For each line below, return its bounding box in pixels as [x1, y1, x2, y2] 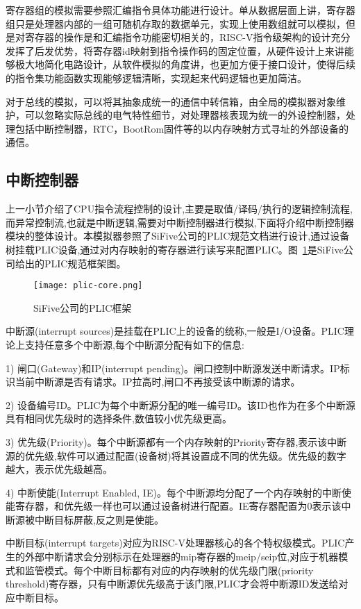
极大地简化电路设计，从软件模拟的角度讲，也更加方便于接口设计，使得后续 [15, 57, 355, 72]
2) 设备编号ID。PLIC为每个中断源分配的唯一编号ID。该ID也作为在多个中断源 [6, 397, 355, 412]
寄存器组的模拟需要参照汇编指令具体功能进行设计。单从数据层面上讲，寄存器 [6, 3, 355, 17]
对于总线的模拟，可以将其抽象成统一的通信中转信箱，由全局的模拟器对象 [6, 94, 336, 108]
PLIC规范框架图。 [44, 256, 126, 270]
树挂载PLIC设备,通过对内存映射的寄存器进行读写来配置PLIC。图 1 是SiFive [6, 242, 344, 256]
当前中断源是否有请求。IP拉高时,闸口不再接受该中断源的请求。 [15, 374, 301, 389]
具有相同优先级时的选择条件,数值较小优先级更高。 [6, 411, 232, 426]
